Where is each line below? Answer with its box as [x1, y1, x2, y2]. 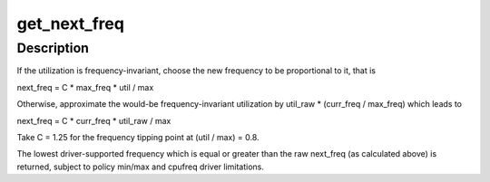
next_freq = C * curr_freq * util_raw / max [16, 115, 171, 126]
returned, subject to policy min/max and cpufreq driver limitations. [16, 161, 265, 172]
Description [16, 40, 90, 56]
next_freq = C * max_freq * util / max [16, 81, 154, 92]
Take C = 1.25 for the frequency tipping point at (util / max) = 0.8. [16, 131, 260, 142]
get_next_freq [16, 14, 124, 34]
